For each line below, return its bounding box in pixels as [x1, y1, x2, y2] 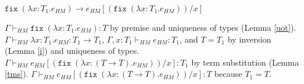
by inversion [227, 33, 271, 45]
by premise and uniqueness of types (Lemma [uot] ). [110, 21, 296, 33]
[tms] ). [5, 67, 28, 80]
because [214, 67, 242, 80]
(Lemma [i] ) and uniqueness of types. [5, 44, 140, 57]
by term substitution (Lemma [191, 56, 299, 68]
